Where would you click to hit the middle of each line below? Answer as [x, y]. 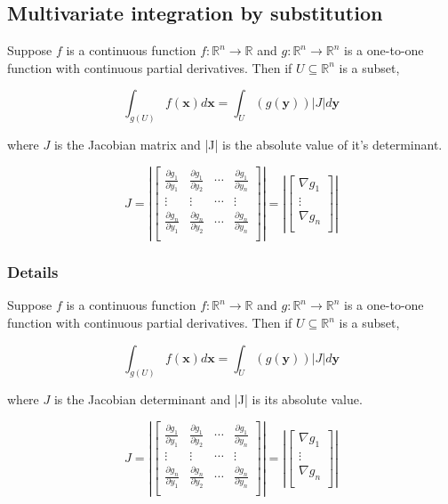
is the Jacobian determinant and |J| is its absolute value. [208, 399]
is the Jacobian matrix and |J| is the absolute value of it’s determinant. [248, 145]
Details [33, 272]
